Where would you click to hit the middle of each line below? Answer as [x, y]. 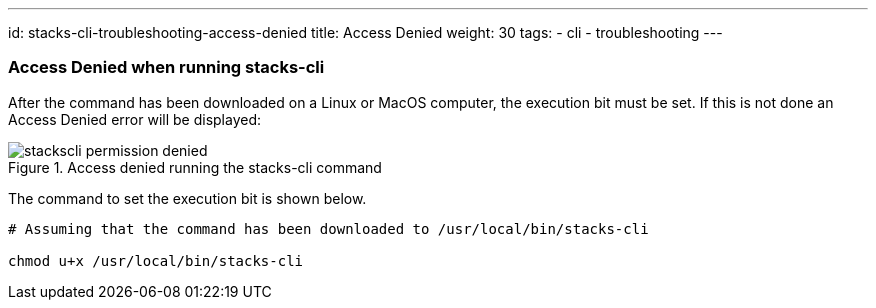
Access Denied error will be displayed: [134, 119]
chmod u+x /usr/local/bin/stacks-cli [156, 260]
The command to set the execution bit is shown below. [187, 198]
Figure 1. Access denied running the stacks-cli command [195, 167]
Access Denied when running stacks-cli [166, 67]
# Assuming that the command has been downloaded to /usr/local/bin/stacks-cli [328, 228]
